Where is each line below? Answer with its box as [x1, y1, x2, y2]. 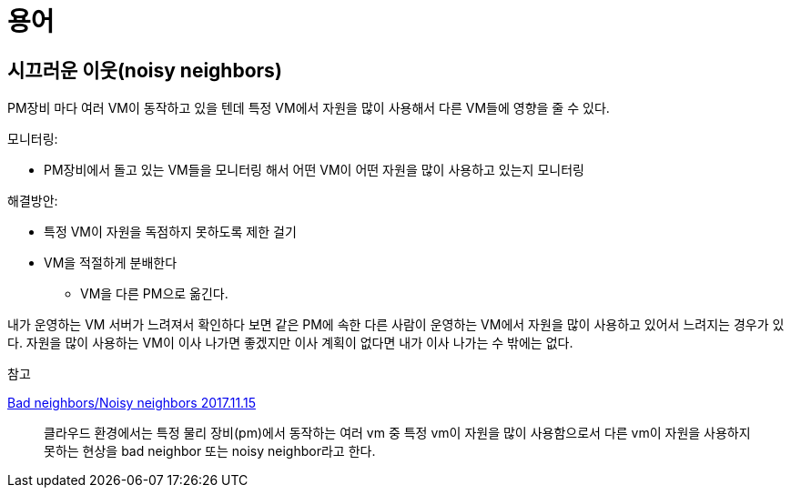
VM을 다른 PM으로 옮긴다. [80, 286, 228, 302]
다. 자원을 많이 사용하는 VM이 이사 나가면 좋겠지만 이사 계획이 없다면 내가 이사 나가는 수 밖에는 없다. [7, 335, 573, 351]
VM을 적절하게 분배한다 [44, 255, 177, 271]
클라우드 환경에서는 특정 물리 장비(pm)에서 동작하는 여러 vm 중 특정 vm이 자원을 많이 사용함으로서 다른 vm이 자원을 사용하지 [44, 425, 751, 441]
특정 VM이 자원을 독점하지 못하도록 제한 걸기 [44, 224, 297, 240]
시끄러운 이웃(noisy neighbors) [7, 58, 282, 82]
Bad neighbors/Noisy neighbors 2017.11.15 [7, 395, 256, 411]
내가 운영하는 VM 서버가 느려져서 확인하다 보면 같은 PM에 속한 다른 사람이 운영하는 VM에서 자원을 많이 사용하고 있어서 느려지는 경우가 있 [7, 317, 785, 333]
